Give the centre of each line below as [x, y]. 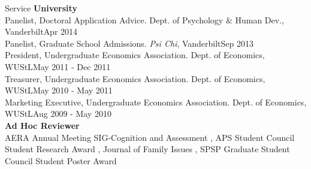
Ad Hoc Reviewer [42, 125]
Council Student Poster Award [61, 160]
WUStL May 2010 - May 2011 [59, 90]
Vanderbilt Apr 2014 [41, 31]
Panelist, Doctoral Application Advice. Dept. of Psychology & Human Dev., [144, 19]
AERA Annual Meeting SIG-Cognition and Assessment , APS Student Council [150, 137]
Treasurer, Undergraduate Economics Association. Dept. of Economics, [135, 78]
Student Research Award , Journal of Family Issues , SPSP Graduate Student [147, 149]
